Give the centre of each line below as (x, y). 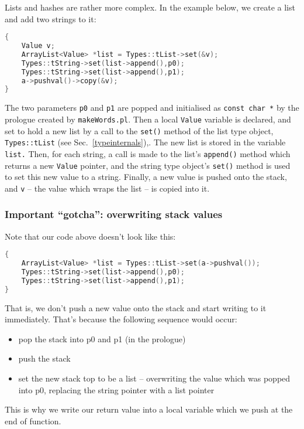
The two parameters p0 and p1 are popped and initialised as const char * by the (152, 108)
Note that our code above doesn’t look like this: (90, 236)
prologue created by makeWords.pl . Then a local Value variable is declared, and (148, 119)
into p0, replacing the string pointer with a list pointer (116, 389)
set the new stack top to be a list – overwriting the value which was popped (154, 378)
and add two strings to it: (51, 18)
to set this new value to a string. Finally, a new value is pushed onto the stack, (146, 177)
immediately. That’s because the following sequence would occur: (121, 319)
